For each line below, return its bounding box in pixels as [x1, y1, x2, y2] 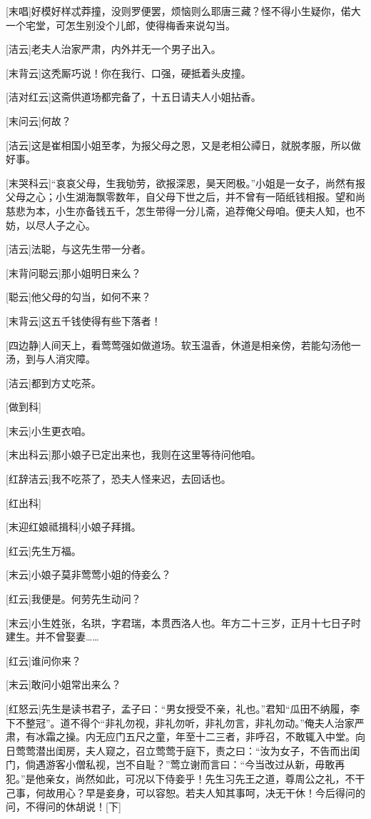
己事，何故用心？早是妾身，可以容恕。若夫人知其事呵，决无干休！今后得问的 [6, 785, 365, 800]
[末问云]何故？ [6, 113, 71, 128]
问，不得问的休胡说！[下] [6, 799, 121, 814]
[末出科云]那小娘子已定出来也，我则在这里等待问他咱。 [6, 447, 261, 462]
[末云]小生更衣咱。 [6, 423, 91, 438]
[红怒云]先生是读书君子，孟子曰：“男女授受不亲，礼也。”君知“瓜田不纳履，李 [6, 701, 360, 715]
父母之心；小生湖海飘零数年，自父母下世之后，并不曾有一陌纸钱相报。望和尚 [6, 189, 365, 204]
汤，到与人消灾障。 [6, 351, 96, 366]
